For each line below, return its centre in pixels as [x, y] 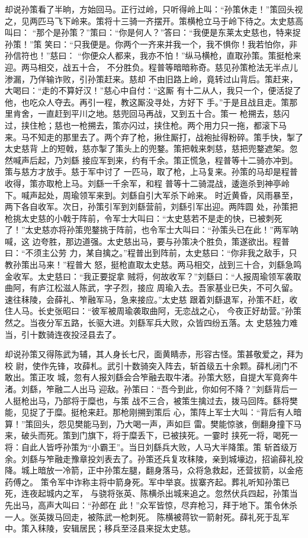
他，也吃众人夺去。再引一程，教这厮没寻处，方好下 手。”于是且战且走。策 [147, 102]
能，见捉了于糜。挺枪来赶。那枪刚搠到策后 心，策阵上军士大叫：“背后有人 [149, 412]
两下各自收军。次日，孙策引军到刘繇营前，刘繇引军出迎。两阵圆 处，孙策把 [151, 206]
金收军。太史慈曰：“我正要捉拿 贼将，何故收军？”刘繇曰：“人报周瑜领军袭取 [153, 276]
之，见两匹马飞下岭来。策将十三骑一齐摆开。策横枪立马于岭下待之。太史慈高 [154, 20]
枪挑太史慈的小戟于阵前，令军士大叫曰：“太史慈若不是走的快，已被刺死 [144, 218]
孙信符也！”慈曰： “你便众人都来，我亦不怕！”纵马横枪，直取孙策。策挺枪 [149, 55]
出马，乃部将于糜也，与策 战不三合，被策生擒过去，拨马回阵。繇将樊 [163, 400]
